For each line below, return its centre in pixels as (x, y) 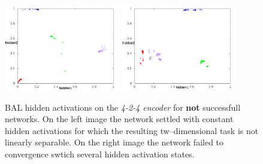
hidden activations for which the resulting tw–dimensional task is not (132, 130)
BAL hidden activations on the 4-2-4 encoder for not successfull (123, 107)
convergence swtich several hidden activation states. (100, 154)
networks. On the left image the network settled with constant (119, 119)
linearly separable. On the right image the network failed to (114, 142)
